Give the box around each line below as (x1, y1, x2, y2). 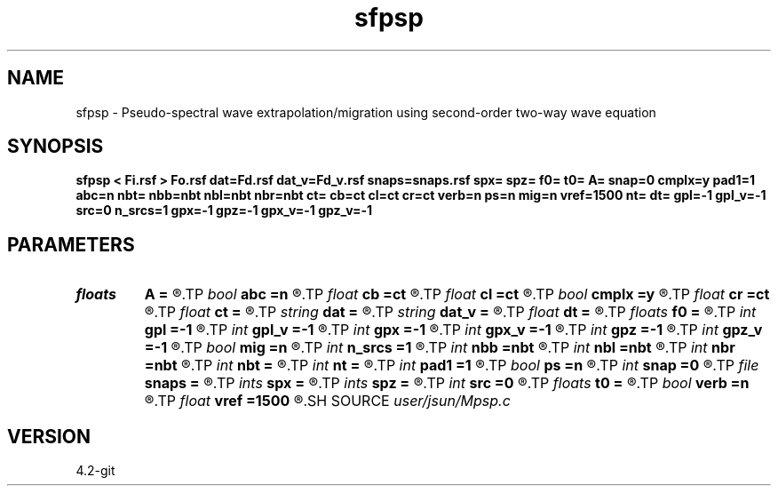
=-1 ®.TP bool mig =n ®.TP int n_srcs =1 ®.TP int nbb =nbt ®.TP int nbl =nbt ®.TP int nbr (144, 338, 735, 357)
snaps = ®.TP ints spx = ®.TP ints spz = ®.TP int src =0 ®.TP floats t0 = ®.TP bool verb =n (144, 374, 750, 393)
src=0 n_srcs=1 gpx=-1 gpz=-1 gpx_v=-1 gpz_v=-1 (75, 203, 373, 219)
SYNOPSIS (7, 135, 104, 158)
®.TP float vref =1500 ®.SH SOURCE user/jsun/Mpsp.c (144, 392, 511, 410)
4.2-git (75, 463, 115, 479)
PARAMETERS (7, 233, 135, 256)
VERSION (7, 425, 91, 448)
